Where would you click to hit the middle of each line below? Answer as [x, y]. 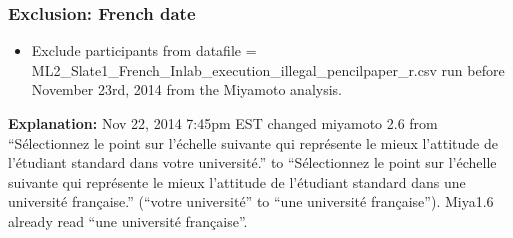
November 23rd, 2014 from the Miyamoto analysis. [187, 89]
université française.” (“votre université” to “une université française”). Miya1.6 [251, 201]
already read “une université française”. [128, 220]
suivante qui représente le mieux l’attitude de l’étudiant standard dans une [237, 181]
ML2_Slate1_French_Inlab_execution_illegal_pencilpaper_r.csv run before [268, 69]
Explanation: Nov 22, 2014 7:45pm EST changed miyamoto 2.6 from [223, 123]
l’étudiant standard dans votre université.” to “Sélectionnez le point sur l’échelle [252, 162]
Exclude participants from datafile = [144, 50]
